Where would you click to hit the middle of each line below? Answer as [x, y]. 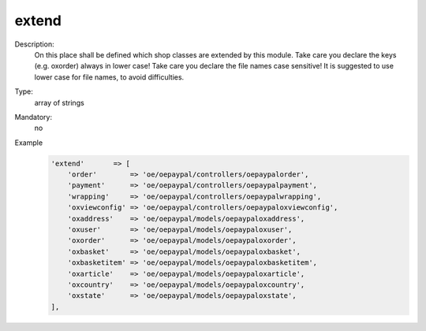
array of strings [59, 102]
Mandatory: [34, 117]
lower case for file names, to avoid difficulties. [109, 77]
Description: [34, 44]
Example [29, 143]
